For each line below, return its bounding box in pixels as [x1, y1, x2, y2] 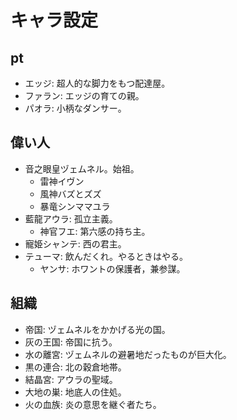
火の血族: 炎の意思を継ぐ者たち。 [24, 398, 162, 410]
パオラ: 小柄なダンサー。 [24, 102, 127, 114]
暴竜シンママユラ [39, 200, 111, 212]
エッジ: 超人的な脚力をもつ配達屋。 [24, 77, 171, 89]
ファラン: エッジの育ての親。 [24, 90, 145, 101]
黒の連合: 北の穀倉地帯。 [24, 361, 127, 373]
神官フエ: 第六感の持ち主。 [39, 225, 151, 237]
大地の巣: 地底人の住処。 [24, 386, 127, 398]
